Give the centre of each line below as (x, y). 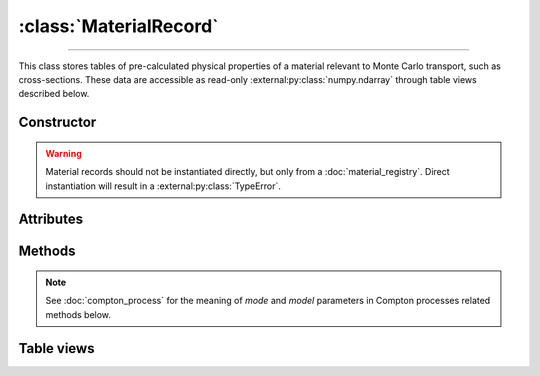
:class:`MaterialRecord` (118, 26)
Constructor (57, 122)
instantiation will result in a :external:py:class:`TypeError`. (163, 186)
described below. (54, 94)
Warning (63, 153)
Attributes (51, 219)
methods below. (78, 314)
